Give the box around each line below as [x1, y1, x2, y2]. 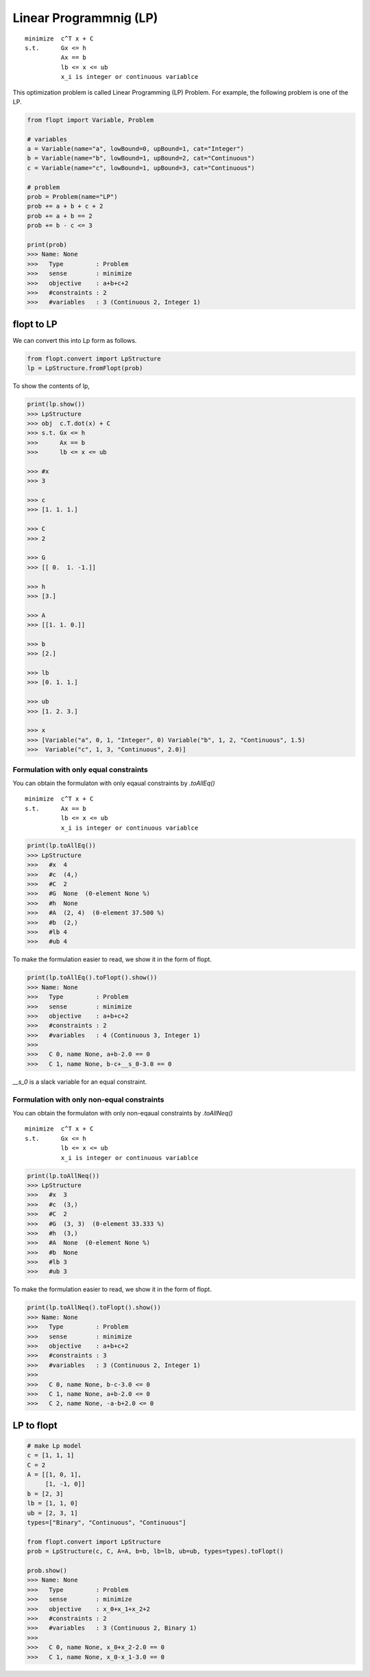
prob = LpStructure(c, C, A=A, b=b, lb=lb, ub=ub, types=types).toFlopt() [27, 1547, 284, 1556]
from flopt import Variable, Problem [27, 116, 154, 123]
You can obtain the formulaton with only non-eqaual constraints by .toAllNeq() [12, 1109, 233, 1117]
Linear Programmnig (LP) [12, 10, 158, 25]
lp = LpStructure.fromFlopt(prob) [27, 364, 143, 372]
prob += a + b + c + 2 [27, 202, 103, 210]
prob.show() [27, 1567, 68, 1574]
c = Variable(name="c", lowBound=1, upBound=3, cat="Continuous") [27, 164, 255, 171]
